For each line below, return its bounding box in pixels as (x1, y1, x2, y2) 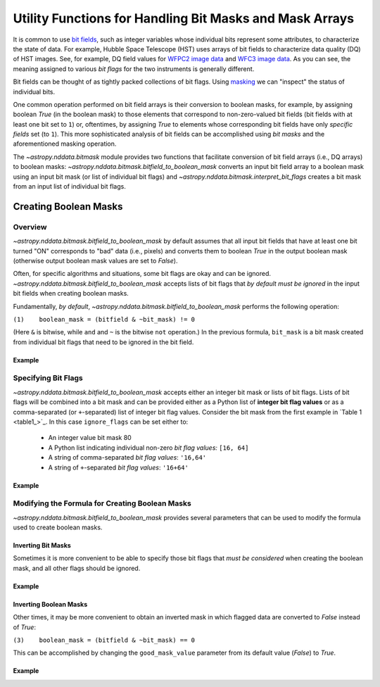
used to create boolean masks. (13, 523, 103, 531)
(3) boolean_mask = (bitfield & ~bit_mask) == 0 (13, 636, 196, 644)
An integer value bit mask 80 (48, 434, 132, 442)
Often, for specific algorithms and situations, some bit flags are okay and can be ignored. (13, 270, 271, 278)
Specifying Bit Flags (13, 373, 84, 383)
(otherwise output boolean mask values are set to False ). (13, 256, 178, 265)
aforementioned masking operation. (13, 139, 117, 148)
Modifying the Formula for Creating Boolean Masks (13, 498, 191, 508)
